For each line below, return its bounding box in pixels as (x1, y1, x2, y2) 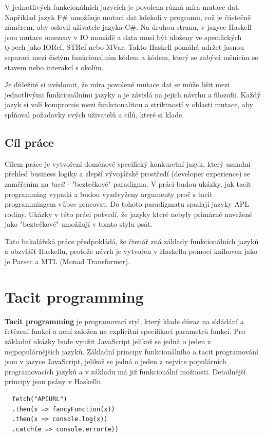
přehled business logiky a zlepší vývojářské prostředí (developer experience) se (5, 168, 250, 179)
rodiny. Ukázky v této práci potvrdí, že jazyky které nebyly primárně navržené (5, 208, 253, 219)
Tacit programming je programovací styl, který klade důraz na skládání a (5, 315, 244, 326)
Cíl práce (5, 134, 54, 150)
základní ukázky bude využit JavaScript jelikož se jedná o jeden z (5, 335, 211, 346)
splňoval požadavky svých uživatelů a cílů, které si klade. (5, 109, 184, 120)
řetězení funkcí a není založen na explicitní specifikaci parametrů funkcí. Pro (5, 326, 245, 336)
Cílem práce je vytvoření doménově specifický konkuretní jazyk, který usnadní (5, 158, 251, 169)
